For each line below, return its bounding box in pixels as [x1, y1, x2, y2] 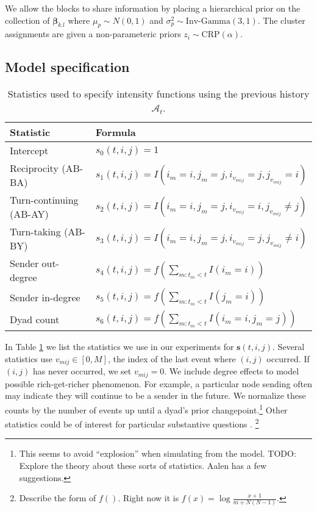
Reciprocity [10, 161, 59, 176]
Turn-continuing [10, 193, 79, 207]
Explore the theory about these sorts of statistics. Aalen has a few [19, 459, 267, 471]
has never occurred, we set [32, 365, 132, 377]
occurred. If [266, 352, 310, 365]
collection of [5, 13, 50, 26]
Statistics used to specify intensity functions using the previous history [7, 87, 310, 101]
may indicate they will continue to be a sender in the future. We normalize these [5, 389, 306, 402]
